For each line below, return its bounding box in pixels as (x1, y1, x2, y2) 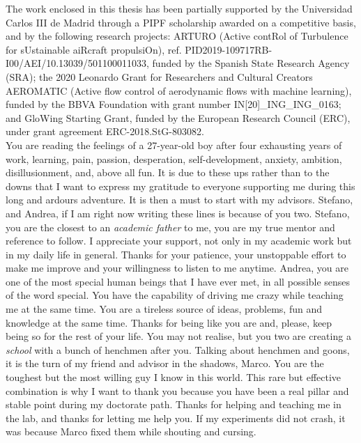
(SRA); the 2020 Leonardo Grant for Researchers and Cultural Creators (6, 69, 313, 84)
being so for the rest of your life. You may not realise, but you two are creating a (6, 329, 351, 343)
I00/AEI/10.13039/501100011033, (6, 56, 149, 70)
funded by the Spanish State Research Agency (152, 56, 350, 70)
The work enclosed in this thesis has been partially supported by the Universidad (6, 1, 353, 15)
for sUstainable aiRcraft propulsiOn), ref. (6, 42, 182, 56)
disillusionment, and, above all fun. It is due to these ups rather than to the (6, 165, 330, 180)
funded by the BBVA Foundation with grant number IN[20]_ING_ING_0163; (6, 97, 341, 111)
